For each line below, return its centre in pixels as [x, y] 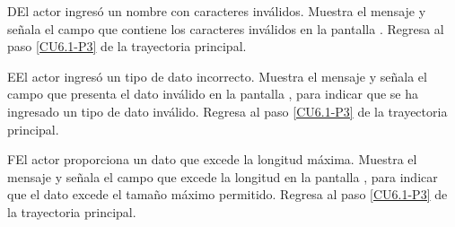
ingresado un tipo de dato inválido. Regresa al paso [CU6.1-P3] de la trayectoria [227, 111]
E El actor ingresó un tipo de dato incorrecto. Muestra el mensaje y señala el [217, 76]
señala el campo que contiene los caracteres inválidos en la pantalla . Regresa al [226, 28]
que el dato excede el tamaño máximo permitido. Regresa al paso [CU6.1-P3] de [227, 194]
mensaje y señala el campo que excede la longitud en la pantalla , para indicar [223, 176]
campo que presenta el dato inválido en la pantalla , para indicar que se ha [213, 94]
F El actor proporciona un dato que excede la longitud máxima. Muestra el [212, 159]
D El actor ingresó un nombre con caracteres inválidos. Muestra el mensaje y [217, 11]
